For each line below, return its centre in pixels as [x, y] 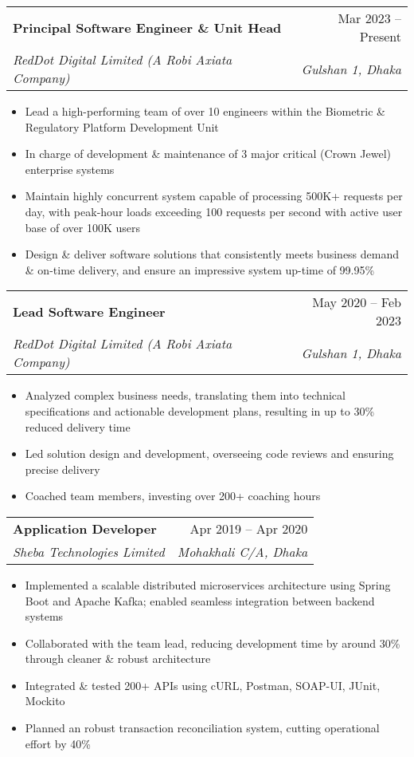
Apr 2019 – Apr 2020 [249, 528]
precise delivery [62, 469]
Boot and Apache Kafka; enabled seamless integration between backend [200, 600]
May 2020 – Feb [357, 302]
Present [380, 36]
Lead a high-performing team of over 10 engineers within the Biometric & [205, 111]
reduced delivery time [78, 426]
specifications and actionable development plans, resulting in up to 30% [200, 410]
